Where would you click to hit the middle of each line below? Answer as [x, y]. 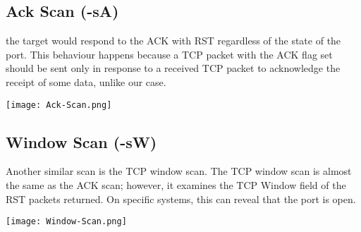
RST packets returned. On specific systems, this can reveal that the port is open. [181, 199]
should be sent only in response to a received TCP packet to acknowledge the [173, 68]
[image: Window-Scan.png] [66, 222]
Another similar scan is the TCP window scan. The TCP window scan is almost [179, 171]
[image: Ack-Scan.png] [59, 105]
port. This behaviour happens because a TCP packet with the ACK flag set [169, 54]
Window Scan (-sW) [81, 141]
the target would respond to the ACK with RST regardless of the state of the [173, 41]
